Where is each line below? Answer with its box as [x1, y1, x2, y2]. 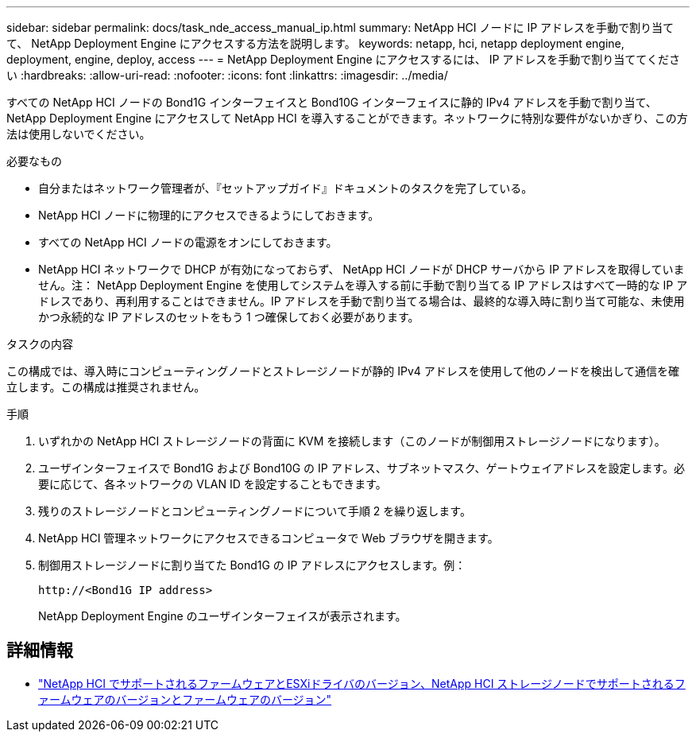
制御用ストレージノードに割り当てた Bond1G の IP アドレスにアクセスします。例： [38, 558, 466, 572]
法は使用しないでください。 [6, 127, 151, 141]
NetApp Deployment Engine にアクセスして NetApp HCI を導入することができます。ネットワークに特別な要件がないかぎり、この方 [6, 111, 688, 125]
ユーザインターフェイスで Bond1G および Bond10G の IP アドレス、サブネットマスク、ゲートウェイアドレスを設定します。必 [38, 461, 686, 475]
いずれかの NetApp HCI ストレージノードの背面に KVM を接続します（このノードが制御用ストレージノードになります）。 [38, 434, 666, 448]
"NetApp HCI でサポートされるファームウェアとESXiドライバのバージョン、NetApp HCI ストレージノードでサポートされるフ [38, 676, 686, 690]
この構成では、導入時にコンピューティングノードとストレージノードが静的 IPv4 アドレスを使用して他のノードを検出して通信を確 [6, 364, 679, 378]
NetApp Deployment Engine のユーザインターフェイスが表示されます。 [38, 609, 407, 623]
